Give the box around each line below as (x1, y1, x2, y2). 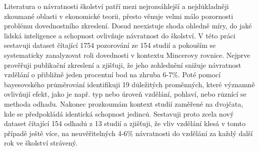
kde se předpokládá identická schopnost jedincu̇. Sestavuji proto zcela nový (4, 108, 234, 119)
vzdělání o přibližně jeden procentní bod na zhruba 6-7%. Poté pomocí (4, 69, 221, 80)
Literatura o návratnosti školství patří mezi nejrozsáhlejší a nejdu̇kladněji (4, 1, 229, 11)
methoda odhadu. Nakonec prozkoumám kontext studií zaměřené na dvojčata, (4, 98, 243, 109)
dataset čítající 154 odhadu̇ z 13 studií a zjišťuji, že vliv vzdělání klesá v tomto (4, 118, 245, 129)
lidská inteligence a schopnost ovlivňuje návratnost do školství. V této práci (4, 30, 235, 40)
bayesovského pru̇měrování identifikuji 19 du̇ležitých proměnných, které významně (4, 79, 255, 89)
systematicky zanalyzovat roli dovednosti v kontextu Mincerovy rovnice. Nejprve (4, 49, 250, 60)
